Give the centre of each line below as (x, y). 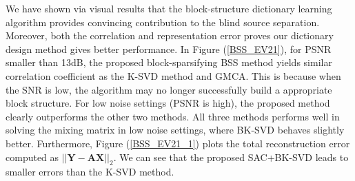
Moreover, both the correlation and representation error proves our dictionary (170, 35)
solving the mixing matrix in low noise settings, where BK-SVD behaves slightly (175, 130)
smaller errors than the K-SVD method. (90, 172)
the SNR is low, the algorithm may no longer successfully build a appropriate (169, 89)
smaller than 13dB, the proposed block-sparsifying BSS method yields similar (169, 62)
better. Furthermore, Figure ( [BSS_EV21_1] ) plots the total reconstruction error (178, 143)
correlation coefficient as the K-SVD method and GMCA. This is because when (173, 75)
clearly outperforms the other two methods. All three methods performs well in (173, 116)
